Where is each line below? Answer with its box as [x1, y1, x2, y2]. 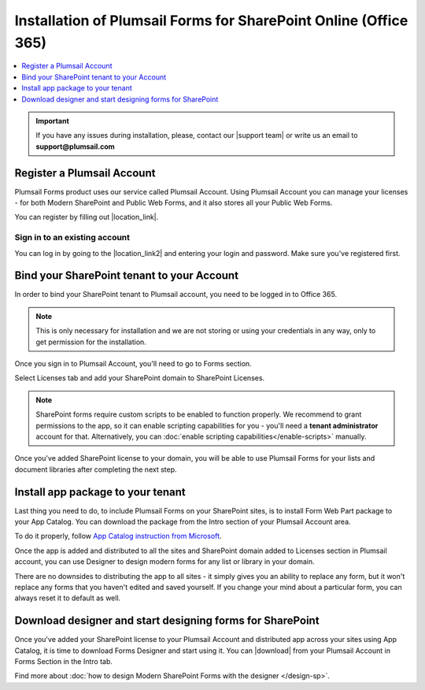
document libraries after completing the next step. [14, 465, 177, 474]
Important [35, 116, 70, 125]
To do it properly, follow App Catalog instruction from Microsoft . [14, 532, 222, 541]
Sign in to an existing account [14, 232, 130, 243]
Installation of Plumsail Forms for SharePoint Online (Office [14, 12, 408, 29]
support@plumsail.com [35, 142, 116, 151]
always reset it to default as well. [14, 593, 121, 603]
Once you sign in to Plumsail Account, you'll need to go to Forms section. [14, 358, 252, 368]
